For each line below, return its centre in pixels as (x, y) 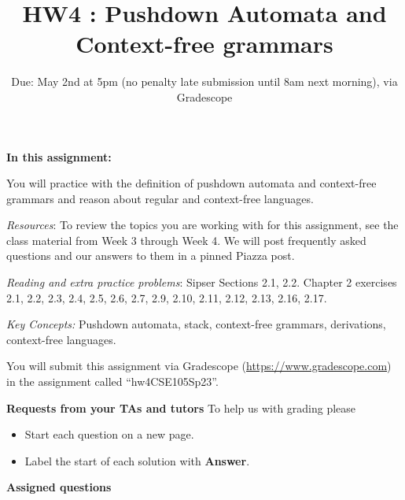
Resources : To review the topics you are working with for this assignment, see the (202, 225)
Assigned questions (59, 487)
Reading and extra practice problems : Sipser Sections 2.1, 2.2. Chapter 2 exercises (202, 282)
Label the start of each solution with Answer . (137, 460)
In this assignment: (59, 156)
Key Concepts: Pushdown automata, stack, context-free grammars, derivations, (196, 324)
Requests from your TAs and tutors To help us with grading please (181, 407)
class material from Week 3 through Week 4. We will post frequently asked (186, 240)
